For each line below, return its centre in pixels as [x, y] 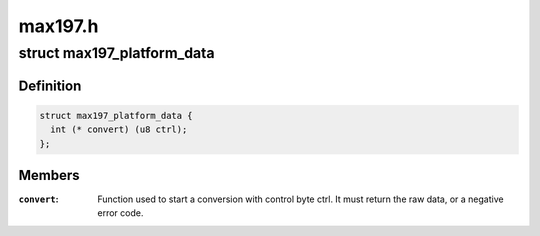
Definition [50, 85]
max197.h [58, 26]
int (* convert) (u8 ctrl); [119, 129]
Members [49, 175]
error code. [120, 213]
